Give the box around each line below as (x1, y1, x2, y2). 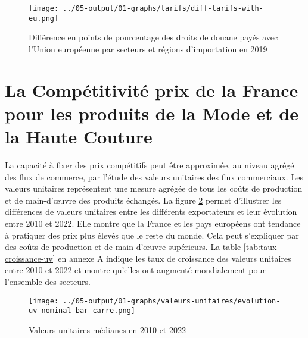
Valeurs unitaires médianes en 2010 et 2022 (29, 323, 186, 336)
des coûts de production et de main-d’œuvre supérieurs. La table (5, 240, 241, 253)
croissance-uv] (5, 252, 55, 264)
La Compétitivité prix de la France (5, 77, 298, 102)
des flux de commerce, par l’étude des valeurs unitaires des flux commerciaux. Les (5, 170, 303, 183)
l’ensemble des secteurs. (5, 275, 91, 287)
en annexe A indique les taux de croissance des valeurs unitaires (58, 252, 291, 264)
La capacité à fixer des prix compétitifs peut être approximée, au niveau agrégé (5, 159, 294, 171)
